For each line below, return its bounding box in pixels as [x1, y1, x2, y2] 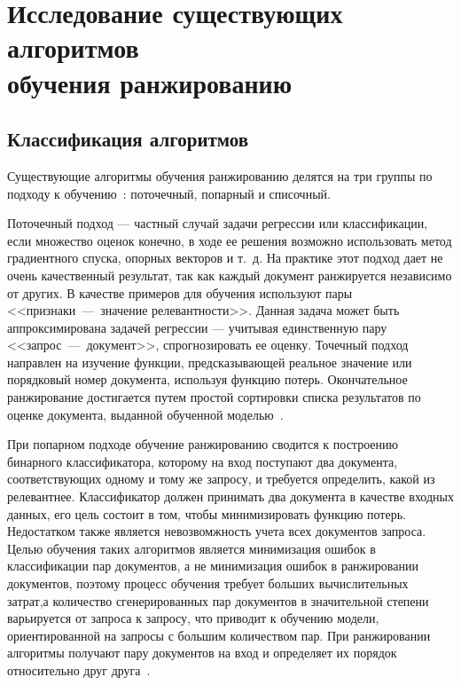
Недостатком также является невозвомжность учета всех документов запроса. [7, 522, 426, 540]
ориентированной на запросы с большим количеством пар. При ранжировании [7, 626, 431, 644]
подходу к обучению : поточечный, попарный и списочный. [7, 184, 331, 202]
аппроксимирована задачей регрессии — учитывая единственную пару [7, 318, 387, 336]
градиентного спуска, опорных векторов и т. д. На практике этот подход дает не [7, 248, 443, 267]
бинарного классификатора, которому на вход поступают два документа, [7, 452, 398, 470]
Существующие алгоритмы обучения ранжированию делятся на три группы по [7, 166, 433, 185]
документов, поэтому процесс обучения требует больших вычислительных [7, 574, 409, 593]
